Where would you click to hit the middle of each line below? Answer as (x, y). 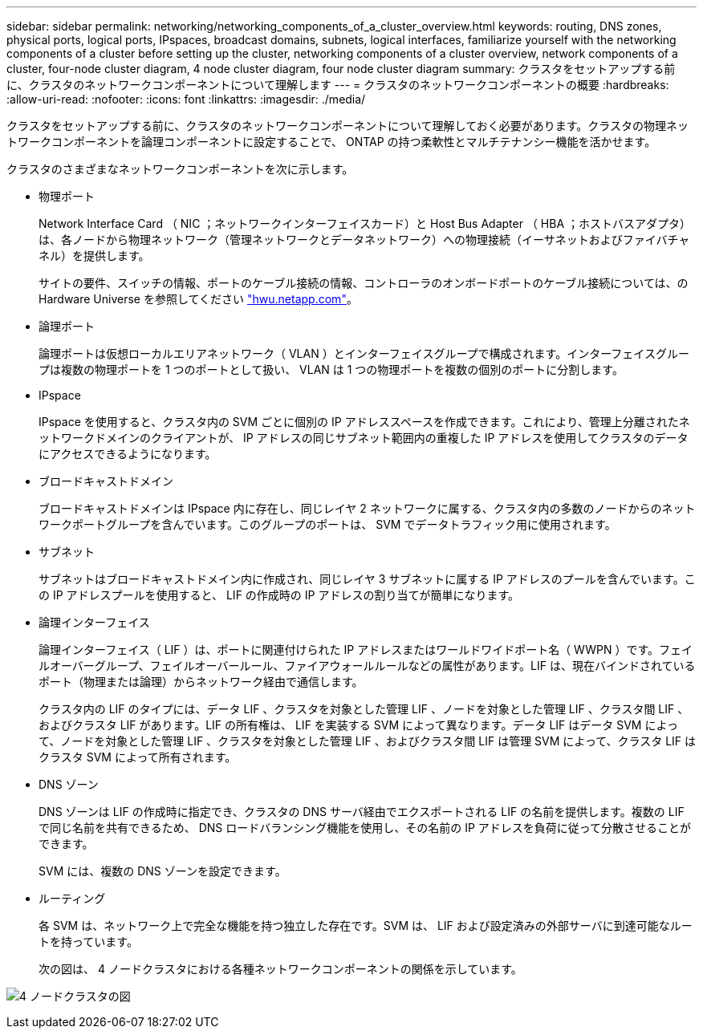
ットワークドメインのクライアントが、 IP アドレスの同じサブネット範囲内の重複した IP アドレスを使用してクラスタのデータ (364, 438)
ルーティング (72, 898)
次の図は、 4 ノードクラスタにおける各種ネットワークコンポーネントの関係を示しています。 (280, 969)
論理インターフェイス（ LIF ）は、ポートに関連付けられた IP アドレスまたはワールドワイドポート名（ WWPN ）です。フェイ (366, 649)
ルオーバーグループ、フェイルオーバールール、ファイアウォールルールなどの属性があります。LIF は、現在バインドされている (367, 666)
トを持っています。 (88, 942)
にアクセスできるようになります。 (128, 454)
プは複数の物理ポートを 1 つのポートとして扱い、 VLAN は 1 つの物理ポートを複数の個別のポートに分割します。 (331, 369)
